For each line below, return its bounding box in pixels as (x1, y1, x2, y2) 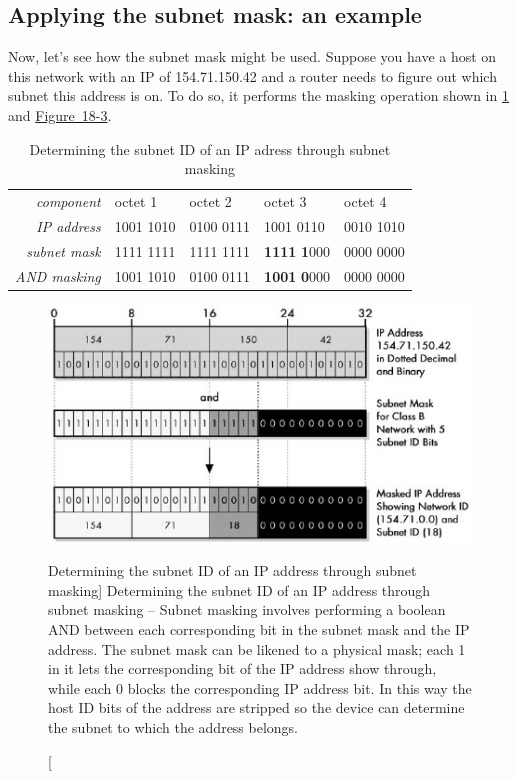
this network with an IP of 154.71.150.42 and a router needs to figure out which (8, 65, 497, 86)
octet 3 (264, 191, 307, 212)
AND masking (15, 265, 101, 286)
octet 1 (114, 191, 158, 212)
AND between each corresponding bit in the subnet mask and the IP (48, 619, 470, 640)
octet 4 (344, 191, 387, 212)
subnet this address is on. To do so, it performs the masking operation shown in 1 (8, 85, 509, 106)
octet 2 (189, 191, 232, 212)
